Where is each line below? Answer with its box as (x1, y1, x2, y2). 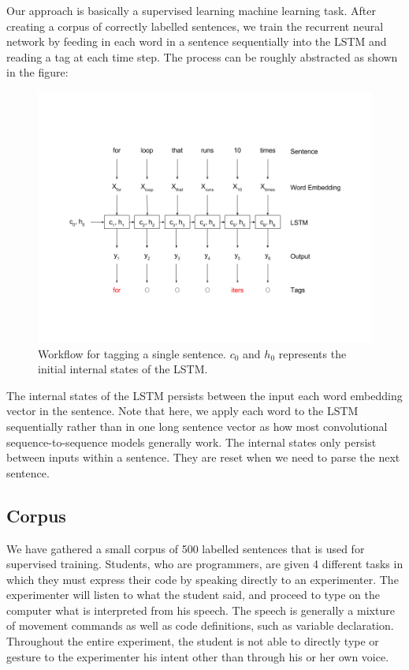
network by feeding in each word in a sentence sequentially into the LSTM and (6, 33, 387, 50)
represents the (278, 345, 347, 361)
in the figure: (6, 64, 69, 80)
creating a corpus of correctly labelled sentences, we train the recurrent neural (6, 17, 384, 34)
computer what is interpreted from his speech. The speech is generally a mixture (6, 601, 395, 618)
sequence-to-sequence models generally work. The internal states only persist (6, 433, 377, 450)
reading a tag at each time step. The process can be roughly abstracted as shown (6, 48, 398, 65)
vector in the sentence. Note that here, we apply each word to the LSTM (6, 402, 359, 419)
